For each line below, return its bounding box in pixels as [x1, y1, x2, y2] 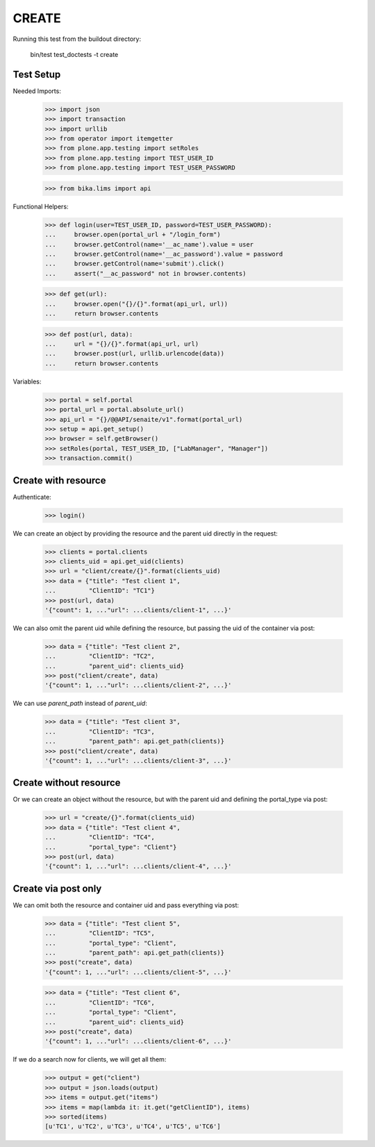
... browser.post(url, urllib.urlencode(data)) [44, 349, 225, 358]
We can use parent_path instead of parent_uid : [12, 699, 147, 708]
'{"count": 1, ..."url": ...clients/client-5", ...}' [44, 968, 232, 976]
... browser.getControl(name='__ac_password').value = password [44, 250, 283, 258]
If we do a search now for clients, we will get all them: [12, 1055, 167, 1064]
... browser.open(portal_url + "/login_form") [44, 231, 222, 239]
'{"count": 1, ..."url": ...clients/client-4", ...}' [44, 862, 232, 870]
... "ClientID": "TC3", [44, 727, 156, 736]
